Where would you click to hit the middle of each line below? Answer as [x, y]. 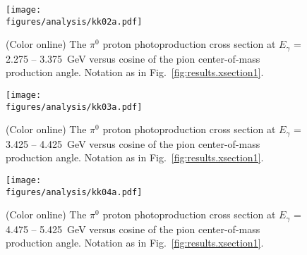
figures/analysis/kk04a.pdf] [74, 192]
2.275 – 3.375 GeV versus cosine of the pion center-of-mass [133, 58]
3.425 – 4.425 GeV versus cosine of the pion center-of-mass [133, 143]
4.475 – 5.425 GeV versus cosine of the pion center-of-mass [133, 229]
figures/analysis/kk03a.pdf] [74, 107]
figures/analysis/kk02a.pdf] [74, 21]
